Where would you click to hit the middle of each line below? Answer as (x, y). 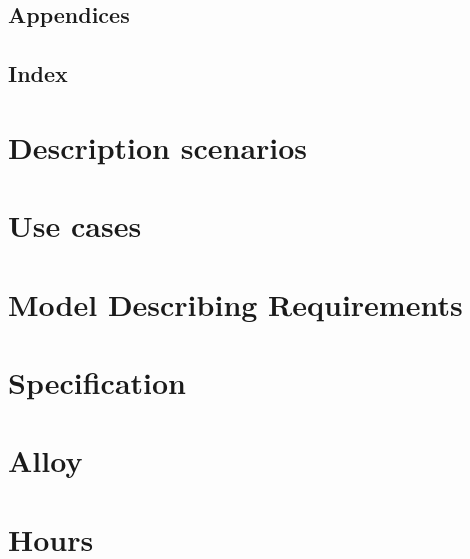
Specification (97, 381)
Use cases (75, 225)
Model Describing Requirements (235, 303)
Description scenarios (158, 146)
